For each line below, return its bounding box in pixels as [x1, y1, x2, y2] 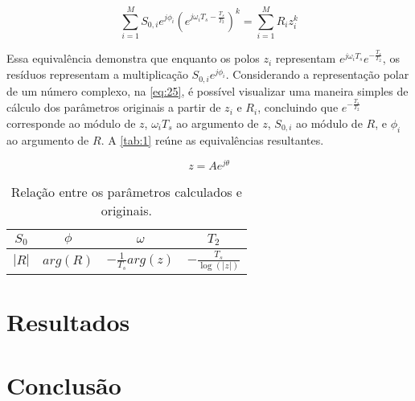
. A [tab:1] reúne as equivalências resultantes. [101, 131, 324, 148]
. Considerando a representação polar [225, 66, 409, 83]
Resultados [6, 305, 130, 338]
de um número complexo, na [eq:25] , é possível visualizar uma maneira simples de [6, 82, 409, 99]
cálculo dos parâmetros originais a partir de [6, 99, 221, 116]
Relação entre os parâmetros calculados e [10, 182, 242, 202]
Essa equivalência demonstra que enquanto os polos [6, 50, 260, 67]
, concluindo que [257, 99, 339, 116]
